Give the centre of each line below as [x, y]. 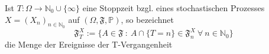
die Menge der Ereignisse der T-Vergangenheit [89, 44]
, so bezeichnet [148, 19]
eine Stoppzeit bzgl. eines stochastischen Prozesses [174, 8]
